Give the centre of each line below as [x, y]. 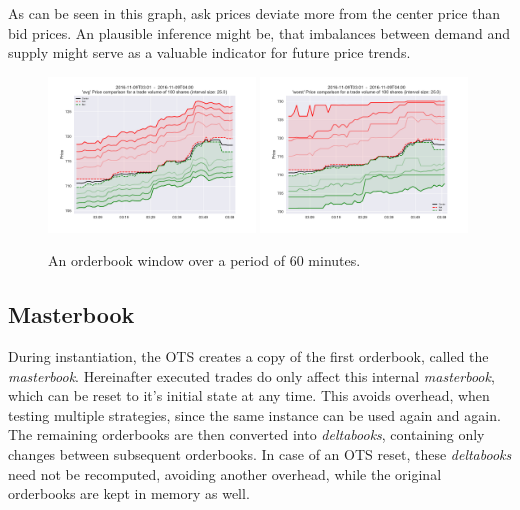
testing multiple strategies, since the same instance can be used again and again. [254, 414]
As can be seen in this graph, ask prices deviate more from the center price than [254, 13]
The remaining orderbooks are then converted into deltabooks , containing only [246, 434]
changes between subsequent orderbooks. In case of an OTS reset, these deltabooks [260, 453]
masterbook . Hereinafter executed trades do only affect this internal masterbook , [251, 375]
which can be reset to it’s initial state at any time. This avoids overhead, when [249, 395]
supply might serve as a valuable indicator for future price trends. [209, 52]
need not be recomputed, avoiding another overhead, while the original [225, 473]
